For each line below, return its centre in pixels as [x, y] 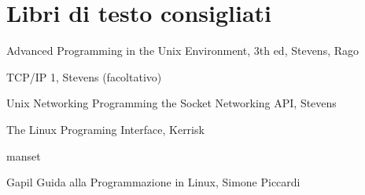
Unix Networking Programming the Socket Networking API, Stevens [171, 103]
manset [24, 155]
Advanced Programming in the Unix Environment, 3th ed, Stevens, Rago [183, 51]
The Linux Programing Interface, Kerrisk [105, 129]
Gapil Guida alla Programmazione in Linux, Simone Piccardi [153, 182]
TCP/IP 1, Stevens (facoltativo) [84, 76]
